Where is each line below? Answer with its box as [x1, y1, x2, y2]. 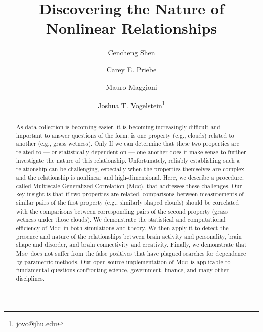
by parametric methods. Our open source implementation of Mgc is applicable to [16, 257, 231, 266]
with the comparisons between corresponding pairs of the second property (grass [16, 206, 228, 215]
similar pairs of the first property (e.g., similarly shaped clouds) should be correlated [16, 198, 239, 207]
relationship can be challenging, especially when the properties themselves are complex [16, 164, 244, 173]
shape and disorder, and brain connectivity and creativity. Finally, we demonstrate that [16, 240, 247, 249]
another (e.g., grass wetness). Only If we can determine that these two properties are [16, 139, 239, 148]
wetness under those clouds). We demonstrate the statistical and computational [16, 215, 226, 224]
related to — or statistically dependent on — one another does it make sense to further [16, 148, 246, 156]
